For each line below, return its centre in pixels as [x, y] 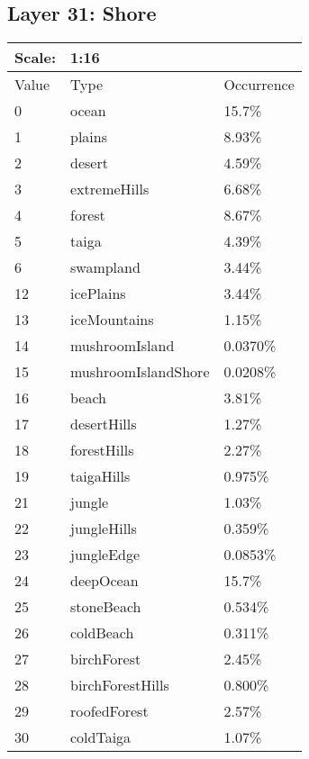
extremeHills [109, 189]
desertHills [103, 424]
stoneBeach [105, 607]
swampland [105, 267]
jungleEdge [105, 555]
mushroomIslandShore [140, 372]
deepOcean [104, 581]
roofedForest [109, 711]
